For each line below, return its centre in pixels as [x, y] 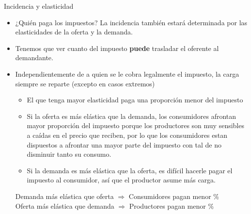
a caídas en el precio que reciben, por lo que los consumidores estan [127, 135]
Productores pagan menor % [172, 206]
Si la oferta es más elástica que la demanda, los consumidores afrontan [132, 116]
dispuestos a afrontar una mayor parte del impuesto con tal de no [124, 144]
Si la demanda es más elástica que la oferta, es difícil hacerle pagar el [130, 170]
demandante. [34, 58]
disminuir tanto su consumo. [69, 154]
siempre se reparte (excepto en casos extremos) [85, 83]
